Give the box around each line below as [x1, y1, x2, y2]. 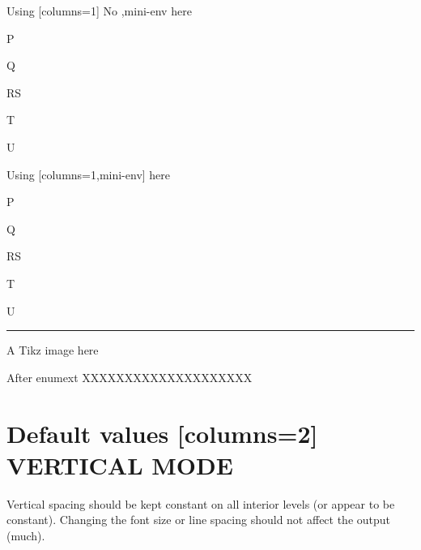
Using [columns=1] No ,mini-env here [6, 2, 192, 19]
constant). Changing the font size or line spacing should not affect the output [6, 511, 391, 528]
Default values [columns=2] [6, 416, 318, 449]
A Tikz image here [6, 342, 99, 359]
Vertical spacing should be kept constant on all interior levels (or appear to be [6, 495, 395, 512]
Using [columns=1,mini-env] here [6, 165, 171, 183]
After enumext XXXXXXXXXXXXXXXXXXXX [6, 368, 253, 385]
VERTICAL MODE [6, 448, 233, 481]
